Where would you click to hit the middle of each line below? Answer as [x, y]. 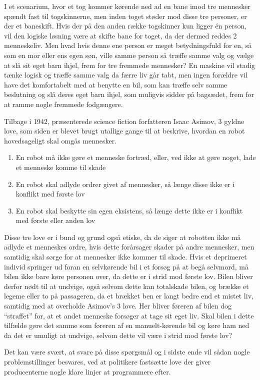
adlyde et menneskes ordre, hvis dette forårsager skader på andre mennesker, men [129, 247]
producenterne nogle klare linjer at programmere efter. [87, 371]
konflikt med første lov [50, 194]
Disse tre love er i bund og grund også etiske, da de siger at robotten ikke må [122, 237]
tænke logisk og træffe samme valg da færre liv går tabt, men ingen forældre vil [126, 75]
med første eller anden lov [55, 220]
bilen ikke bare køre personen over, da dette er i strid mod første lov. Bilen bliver [128, 276]
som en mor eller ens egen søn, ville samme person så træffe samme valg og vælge [129, 55]
